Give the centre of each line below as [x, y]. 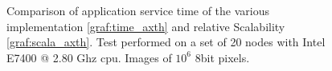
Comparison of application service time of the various [138, 10]
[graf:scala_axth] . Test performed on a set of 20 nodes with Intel [166, 42]
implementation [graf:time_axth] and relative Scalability [146, 26]
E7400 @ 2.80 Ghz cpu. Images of [89, 57]
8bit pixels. [222, 57]
